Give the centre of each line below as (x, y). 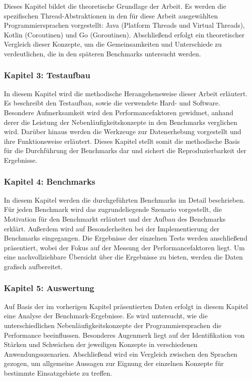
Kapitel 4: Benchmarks (50, 182)
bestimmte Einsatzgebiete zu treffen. (58, 372)
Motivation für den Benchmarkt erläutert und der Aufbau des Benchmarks (115, 218)
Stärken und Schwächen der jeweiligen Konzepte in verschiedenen (101, 344)
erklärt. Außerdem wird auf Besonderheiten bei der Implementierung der (112, 228)
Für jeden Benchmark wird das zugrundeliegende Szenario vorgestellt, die (113, 209)
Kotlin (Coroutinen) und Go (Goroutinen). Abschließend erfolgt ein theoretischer (124, 34)
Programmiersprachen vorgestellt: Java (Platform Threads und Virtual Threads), (125, 25)
